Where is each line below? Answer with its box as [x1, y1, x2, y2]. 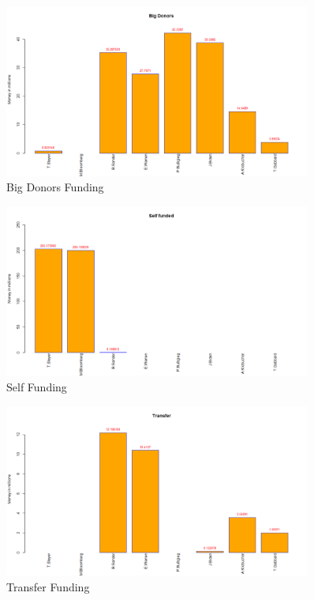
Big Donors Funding [6, 179, 104, 195]
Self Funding [6, 379, 67, 395]
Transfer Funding [6, 578, 90, 594]
